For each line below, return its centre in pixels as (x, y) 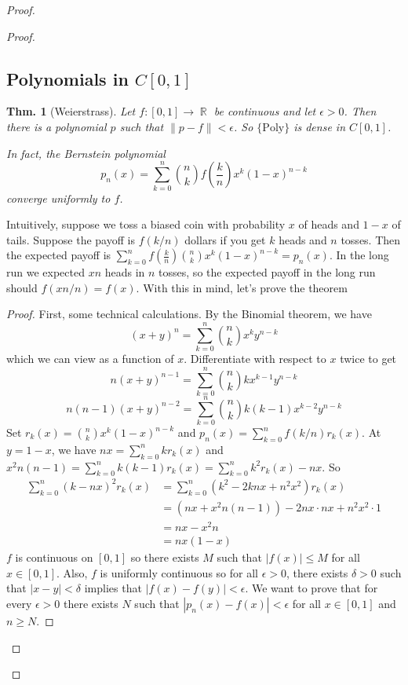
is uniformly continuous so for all (179, 572)
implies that (113, 588)
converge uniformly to (58, 198)
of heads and (329, 224)
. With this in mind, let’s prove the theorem (242, 287)
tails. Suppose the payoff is (71, 239)
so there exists (165, 557)
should (22, 287)
